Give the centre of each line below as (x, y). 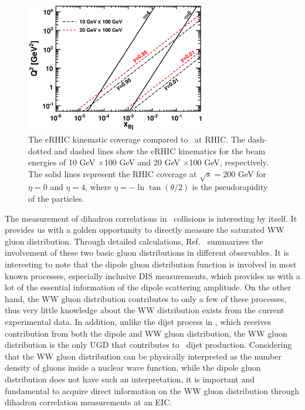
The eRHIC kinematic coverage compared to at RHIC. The (137, 139)
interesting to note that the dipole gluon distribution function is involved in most (151, 264)
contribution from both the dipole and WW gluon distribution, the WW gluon (146, 333)
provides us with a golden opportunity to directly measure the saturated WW (145, 230)
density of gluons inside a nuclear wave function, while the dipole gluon (133, 367)
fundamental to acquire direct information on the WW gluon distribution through (152, 390)
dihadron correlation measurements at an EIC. (89, 402)
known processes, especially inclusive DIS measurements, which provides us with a (152, 275)
